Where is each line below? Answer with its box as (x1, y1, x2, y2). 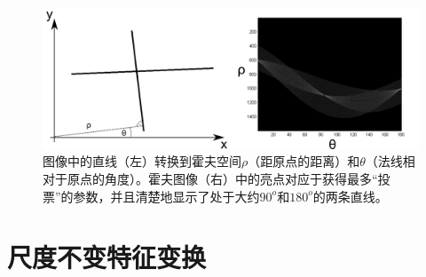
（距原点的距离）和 (248, 152, 360, 170)
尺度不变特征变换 (7, 239, 207, 275)
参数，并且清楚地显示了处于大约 (73, 186, 260, 205)
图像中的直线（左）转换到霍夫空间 (43, 152, 241, 170)
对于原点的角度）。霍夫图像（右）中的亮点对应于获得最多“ (43, 170, 378, 188)
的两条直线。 (312, 186, 388, 205)
